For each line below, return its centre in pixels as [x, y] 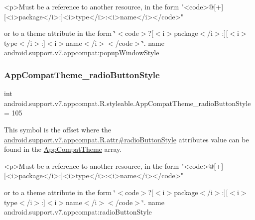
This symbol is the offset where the [58, 129]
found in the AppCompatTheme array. [63, 149]
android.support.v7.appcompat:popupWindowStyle [82, 53]
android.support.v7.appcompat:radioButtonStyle [78, 212]
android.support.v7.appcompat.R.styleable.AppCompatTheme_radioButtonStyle [127, 103]
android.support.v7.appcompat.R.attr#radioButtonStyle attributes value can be [127, 139]
